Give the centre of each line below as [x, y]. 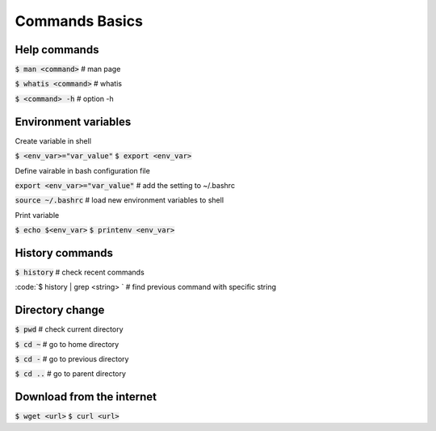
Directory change [60, 310]
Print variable [37, 215]
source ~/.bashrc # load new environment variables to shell [119, 200]
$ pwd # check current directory [69, 329]
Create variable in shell [53, 140]
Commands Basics [79, 21]
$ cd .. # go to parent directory [71, 374]
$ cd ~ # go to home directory [67, 344]
